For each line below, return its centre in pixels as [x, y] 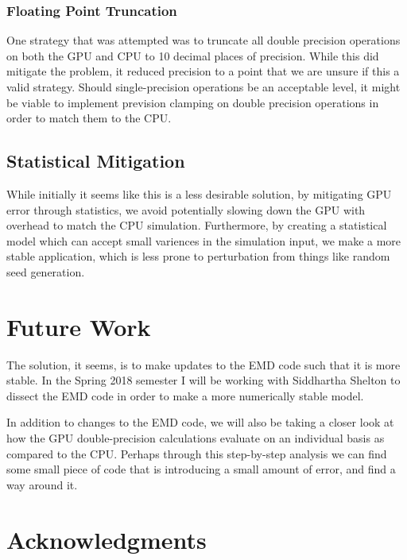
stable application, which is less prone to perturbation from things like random [198, 256]
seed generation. [46, 271]
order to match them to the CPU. [89, 118]
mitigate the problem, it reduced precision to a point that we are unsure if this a [203, 71]
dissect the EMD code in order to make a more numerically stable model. [185, 395]
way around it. [42, 484]
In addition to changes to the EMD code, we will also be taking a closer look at [200, 422]
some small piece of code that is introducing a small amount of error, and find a [201, 469]
